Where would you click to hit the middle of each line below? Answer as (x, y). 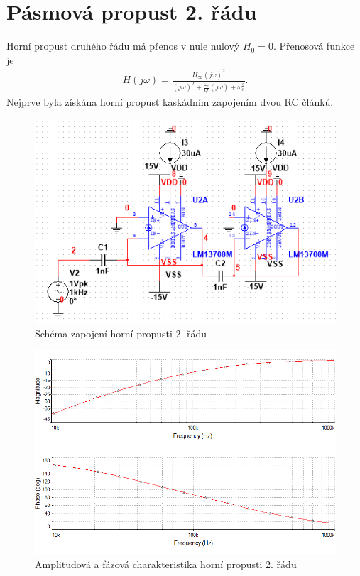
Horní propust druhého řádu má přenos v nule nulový (123, 46)
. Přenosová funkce (314, 46)
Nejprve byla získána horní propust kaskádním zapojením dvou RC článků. (170, 102)
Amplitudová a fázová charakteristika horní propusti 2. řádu (166, 564)
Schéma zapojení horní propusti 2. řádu (121, 333)
